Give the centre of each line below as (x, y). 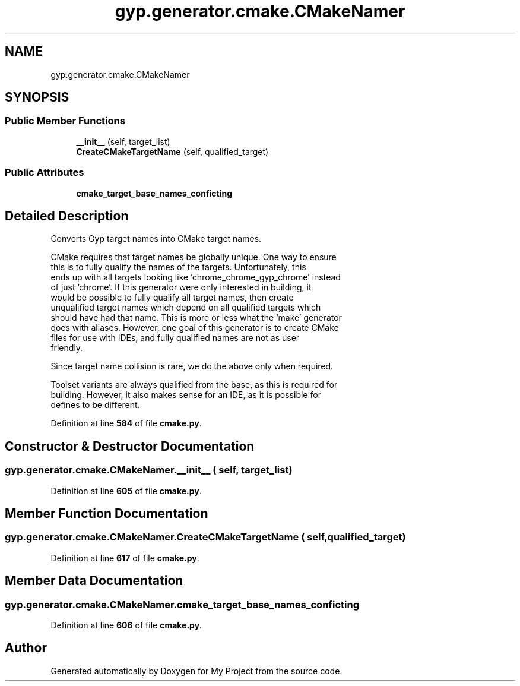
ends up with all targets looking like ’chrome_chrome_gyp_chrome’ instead (196, 277)
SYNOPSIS (37, 97)
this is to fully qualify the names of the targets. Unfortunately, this (178, 267)
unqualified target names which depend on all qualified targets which (186, 308)
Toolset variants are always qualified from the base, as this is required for (194, 385)
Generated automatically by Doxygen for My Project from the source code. (196, 671)
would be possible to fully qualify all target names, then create (172, 298)
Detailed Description (67, 216)
